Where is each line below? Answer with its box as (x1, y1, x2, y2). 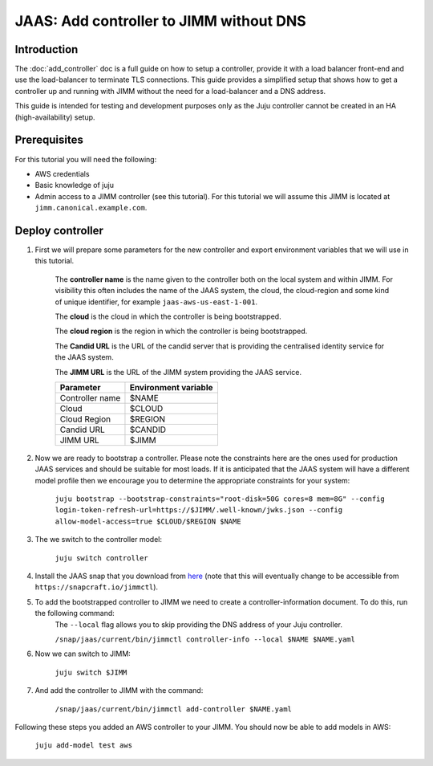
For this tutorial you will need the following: (14, 154, 157, 164)
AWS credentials (34, 169, 90, 178)
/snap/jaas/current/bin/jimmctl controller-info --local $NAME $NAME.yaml (55, 634, 356, 644)
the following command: (34, 609, 115, 618)
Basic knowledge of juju (34, 181, 114, 190)
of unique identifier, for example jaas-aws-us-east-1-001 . (55, 297, 258, 307)
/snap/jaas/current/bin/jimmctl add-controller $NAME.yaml (55, 704, 293, 714)
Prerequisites (14, 133, 83, 147)
